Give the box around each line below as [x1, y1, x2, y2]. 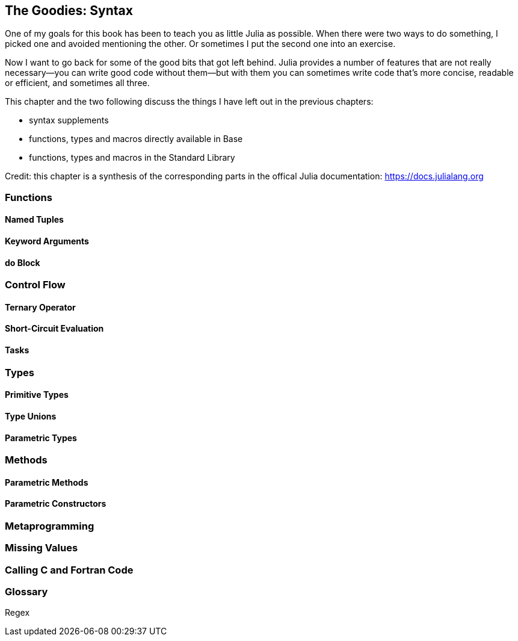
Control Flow [5, 279, 66, 291]
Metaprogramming [5, 519, 94, 532]
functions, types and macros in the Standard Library [29, 152, 235, 163]
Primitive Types [5, 389, 69, 400]
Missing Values [5, 542, 78, 554]
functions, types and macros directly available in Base [29, 134, 243, 144]
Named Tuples [5, 214, 64, 225]
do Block [5, 257, 40, 268]
